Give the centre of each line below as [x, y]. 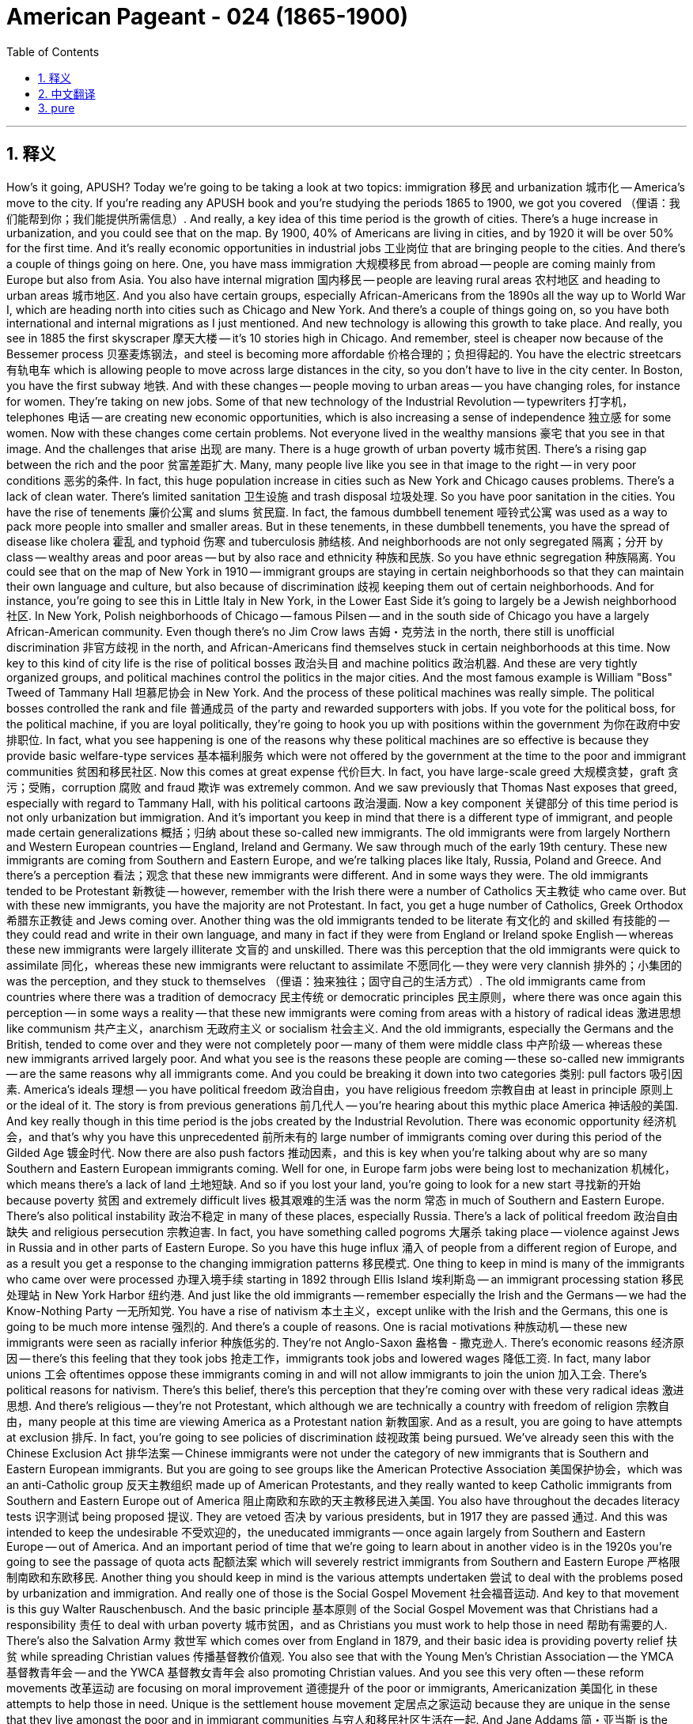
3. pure [57, 108]
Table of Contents [53, 51]
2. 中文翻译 [67, 93]
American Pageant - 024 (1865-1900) [208, 17]
